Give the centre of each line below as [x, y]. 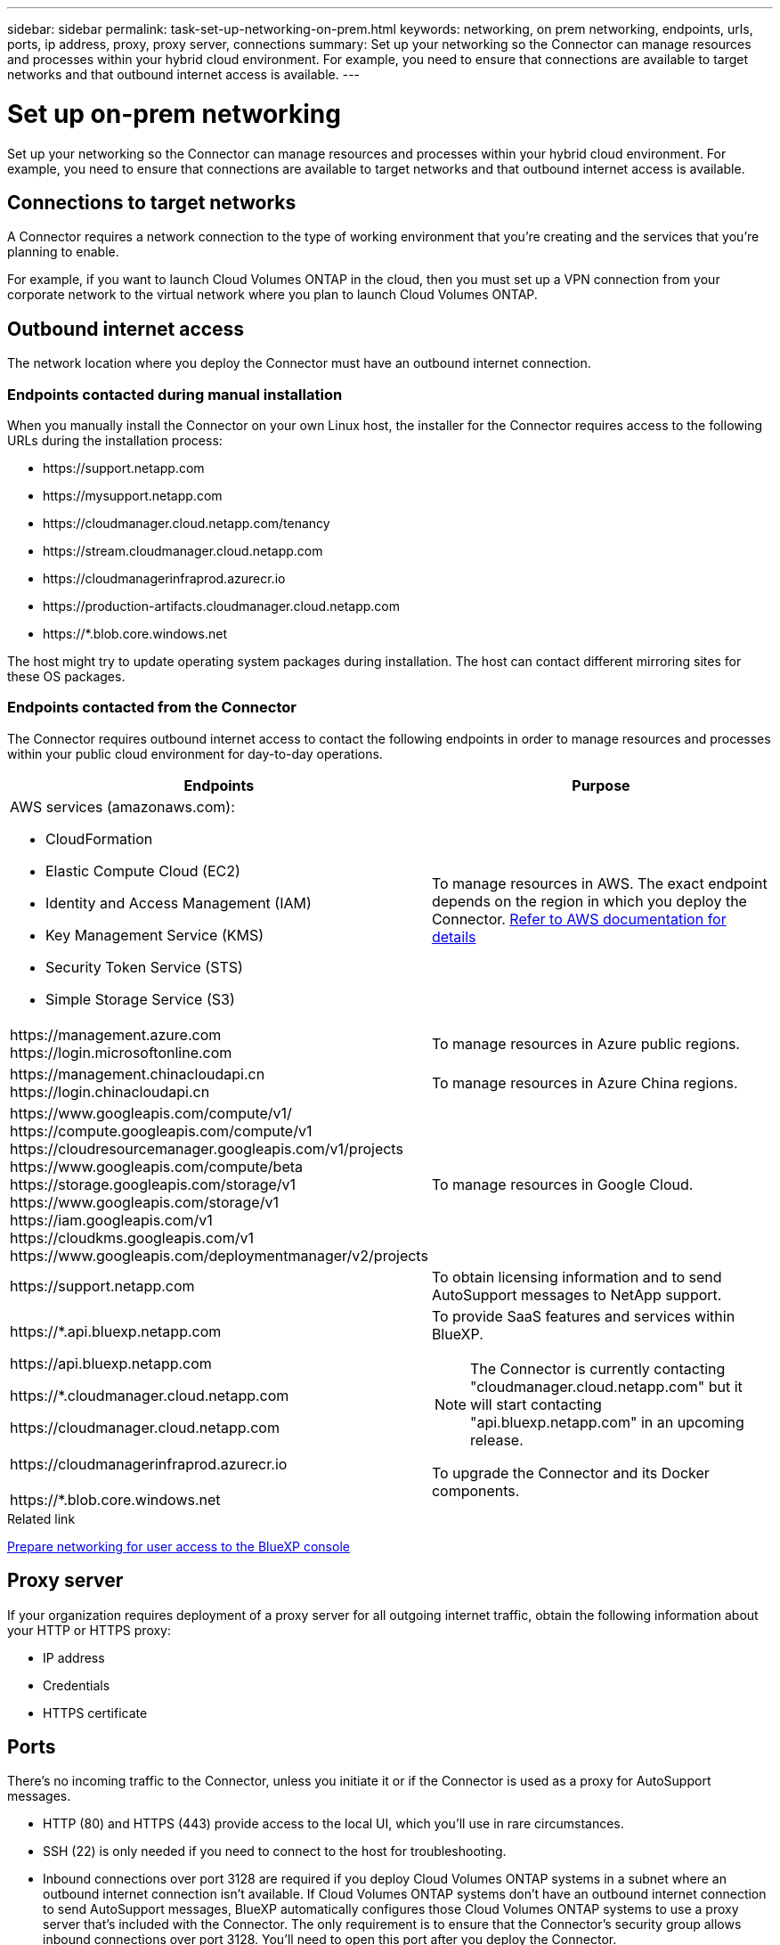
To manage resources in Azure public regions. [585, 1043]
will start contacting [536, 1404]
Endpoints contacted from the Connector [152, 708]
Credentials [77, 1685]
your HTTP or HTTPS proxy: [89, 1630]
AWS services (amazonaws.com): [122, 806]
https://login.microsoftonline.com [121, 1052]
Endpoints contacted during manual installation [175, 394]
